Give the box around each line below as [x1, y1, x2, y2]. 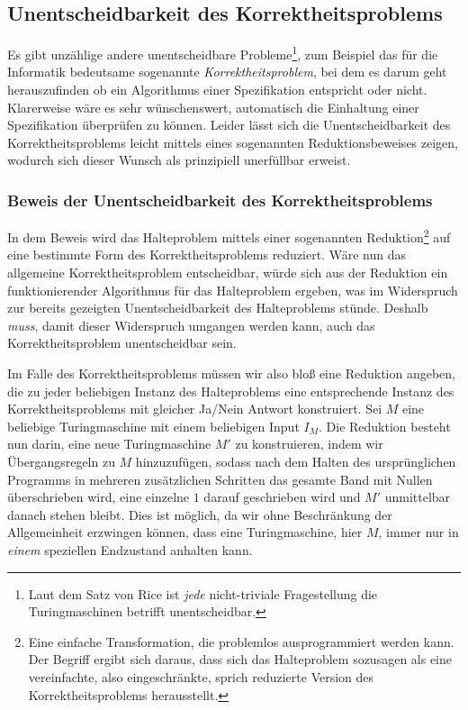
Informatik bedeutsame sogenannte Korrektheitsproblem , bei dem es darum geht [7, 62, 447, 81]
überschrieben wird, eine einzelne [7, 487, 190, 506]
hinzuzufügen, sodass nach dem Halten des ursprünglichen [135, 452, 456, 471]
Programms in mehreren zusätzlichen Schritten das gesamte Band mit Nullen [7, 469, 433, 488]
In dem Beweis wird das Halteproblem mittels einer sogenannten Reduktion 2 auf [7, 225, 451, 246]
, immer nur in [378, 523, 459, 542]
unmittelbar [384, 487, 451, 506]
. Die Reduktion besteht [319, 416, 451, 435]
